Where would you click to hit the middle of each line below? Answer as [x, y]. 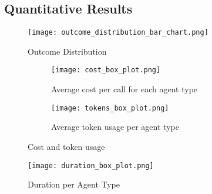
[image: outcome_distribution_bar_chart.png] [118, 33]
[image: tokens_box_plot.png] [110, 108]
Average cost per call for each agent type [124, 89]
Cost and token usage [66, 146]
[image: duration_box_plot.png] [91, 165]
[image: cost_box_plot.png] [106, 70]
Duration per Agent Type [74, 184]
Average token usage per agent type [115, 127]
